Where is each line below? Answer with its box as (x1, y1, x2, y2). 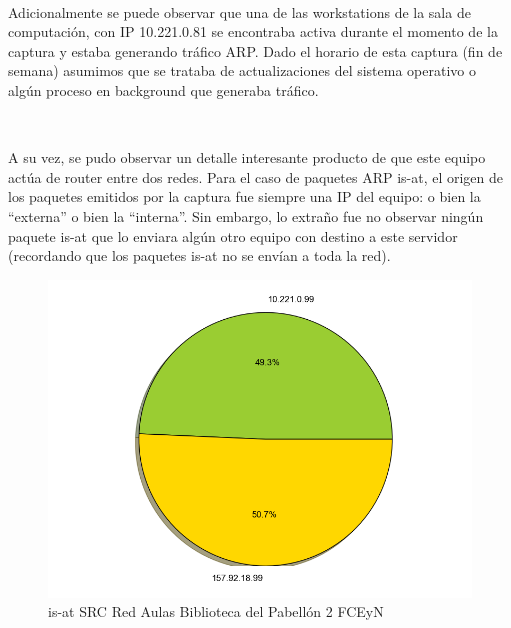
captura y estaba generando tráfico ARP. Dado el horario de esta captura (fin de (8, 40, 503, 61)
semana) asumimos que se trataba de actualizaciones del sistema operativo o (8, 60, 476, 81)
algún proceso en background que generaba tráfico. (8, 79, 319, 100)
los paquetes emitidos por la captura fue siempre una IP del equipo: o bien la (8, 186, 481, 207)
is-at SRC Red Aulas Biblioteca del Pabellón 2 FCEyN (48, 601, 384, 622)
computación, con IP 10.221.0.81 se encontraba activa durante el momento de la (8, 21, 498, 42)
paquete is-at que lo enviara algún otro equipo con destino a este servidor (8, 225, 458, 246)
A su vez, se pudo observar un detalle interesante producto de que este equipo (8, 147, 486, 168)
